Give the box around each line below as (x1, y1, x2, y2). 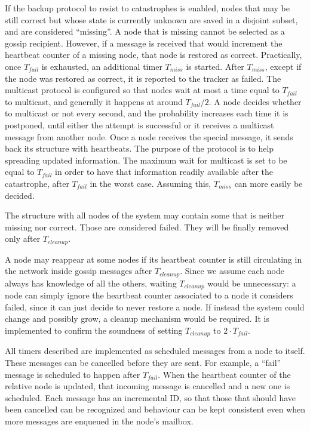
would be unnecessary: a (207, 276, 296, 289)
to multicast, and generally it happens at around (5, 95, 183, 107)
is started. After (186, 60, 244, 72)
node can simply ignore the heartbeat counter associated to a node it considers (5, 289, 293, 301)
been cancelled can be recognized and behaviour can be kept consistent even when (5, 403, 306, 415)
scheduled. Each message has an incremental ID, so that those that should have (5, 391, 296, 404)
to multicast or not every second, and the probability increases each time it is (5, 107, 288, 119)
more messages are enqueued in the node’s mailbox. (5, 415, 194, 427)
